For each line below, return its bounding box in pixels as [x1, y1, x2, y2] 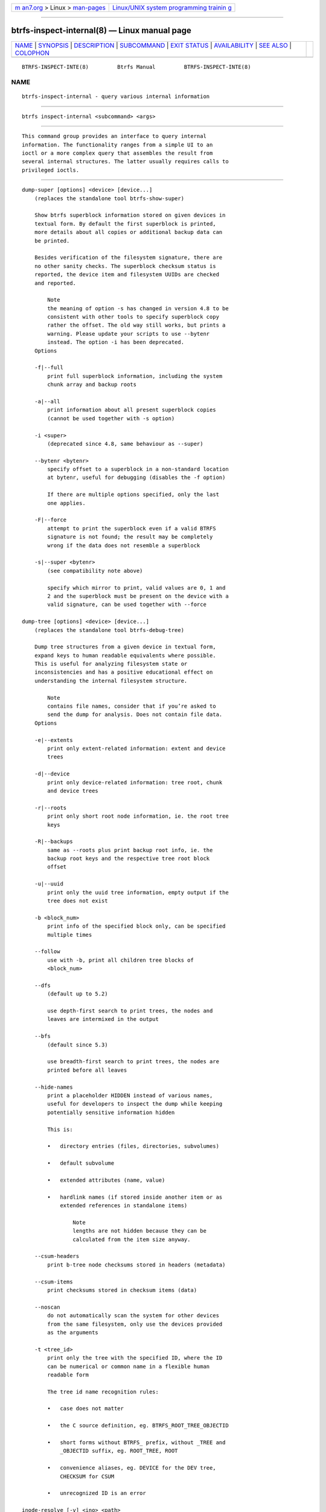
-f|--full [34, 364, 63, 371]
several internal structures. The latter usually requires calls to [22, 158, 229, 165]
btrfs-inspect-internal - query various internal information [22, 93, 210, 100]
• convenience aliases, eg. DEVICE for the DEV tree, [47, 1464, 217, 1471]
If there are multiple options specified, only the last [47, 491, 220, 498]
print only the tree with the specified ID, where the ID [47, 1355, 223, 1361]
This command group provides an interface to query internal [22, 133, 206, 140]
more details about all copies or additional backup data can [34, 229, 223, 236]
